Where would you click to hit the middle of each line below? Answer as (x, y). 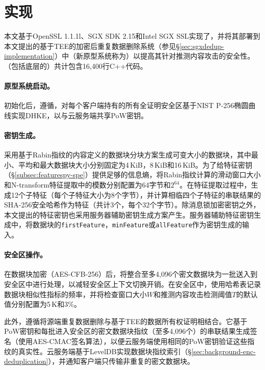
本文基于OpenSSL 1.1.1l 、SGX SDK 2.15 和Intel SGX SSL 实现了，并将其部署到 (132, 36)
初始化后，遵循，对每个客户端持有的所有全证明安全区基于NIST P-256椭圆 (126, 105)
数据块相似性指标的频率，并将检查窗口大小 (75, 294)
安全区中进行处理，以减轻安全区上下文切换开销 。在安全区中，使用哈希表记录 (132, 284)
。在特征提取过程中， (215, 185)
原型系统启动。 (29, 86)
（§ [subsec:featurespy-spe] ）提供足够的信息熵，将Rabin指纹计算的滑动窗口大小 (132, 175)
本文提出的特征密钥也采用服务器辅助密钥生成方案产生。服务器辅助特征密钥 (129, 214)
